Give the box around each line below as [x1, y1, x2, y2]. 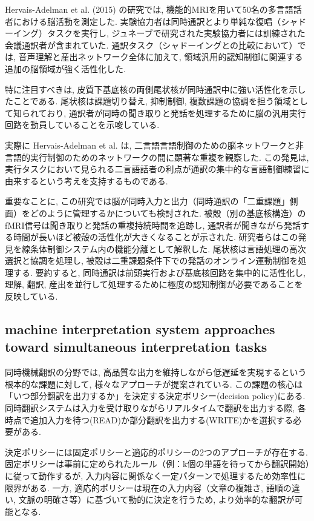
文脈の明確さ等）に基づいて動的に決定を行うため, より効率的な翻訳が [18, 493, 295, 506]
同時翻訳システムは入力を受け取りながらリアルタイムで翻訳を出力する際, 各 [5, 402, 306, 414]
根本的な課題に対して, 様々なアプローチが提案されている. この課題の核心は [5, 377, 303, 390]
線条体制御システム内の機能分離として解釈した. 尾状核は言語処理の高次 [21, 242, 306, 255]
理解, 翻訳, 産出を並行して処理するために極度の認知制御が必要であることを [5, 278, 303, 291]
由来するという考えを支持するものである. [5, 174, 168, 187]
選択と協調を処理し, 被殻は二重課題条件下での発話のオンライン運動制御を [5, 254, 298, 267]
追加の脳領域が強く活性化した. [5, 62, 126, 75]
